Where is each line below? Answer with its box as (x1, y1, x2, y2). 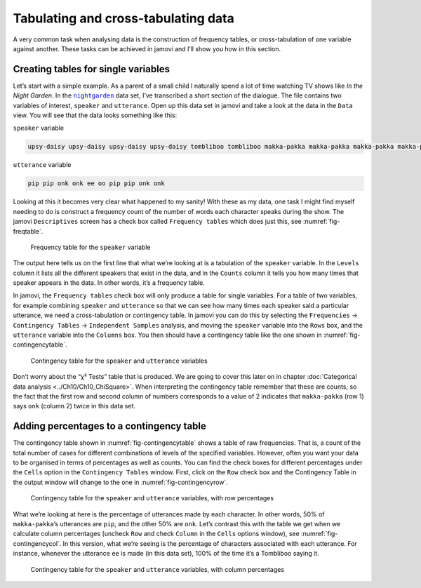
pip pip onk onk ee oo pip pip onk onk (27, 180, 165, 187)
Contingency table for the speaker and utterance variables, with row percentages (30, 494, 274, 502)
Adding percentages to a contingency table (13, 420, 207, 432)
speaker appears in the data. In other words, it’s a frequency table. (13, 279, 205, 287)
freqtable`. (13, 227, 44, 235)
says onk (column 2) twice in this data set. (13, 402, 136, 410)
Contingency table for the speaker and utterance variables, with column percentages (30, 565, 284, 573)
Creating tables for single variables (13, 63, 170, 75)
